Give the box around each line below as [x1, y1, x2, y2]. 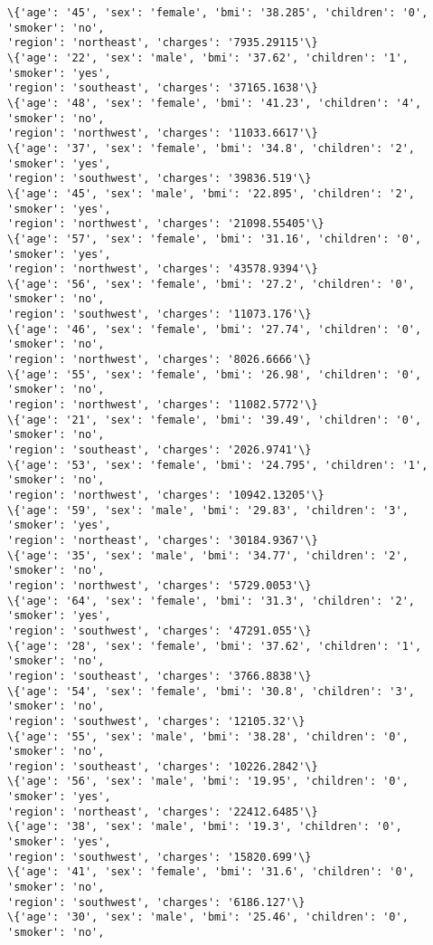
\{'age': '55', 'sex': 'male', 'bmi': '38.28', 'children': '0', [7, 730, 409, 743]
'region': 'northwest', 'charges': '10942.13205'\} [7, 489, 325, 501]
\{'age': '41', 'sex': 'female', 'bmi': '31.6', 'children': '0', [7, 865, 416, 879]
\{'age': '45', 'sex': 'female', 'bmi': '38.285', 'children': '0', [7, 6, 428, 19]
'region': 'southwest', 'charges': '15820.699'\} [7, 850, 312, 864]
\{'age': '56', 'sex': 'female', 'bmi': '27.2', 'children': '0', [7, 277, 416, 291]
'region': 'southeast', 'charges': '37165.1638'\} [7, 81, 318, 95]
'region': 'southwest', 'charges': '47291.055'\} [7, 624, 312, 637]
